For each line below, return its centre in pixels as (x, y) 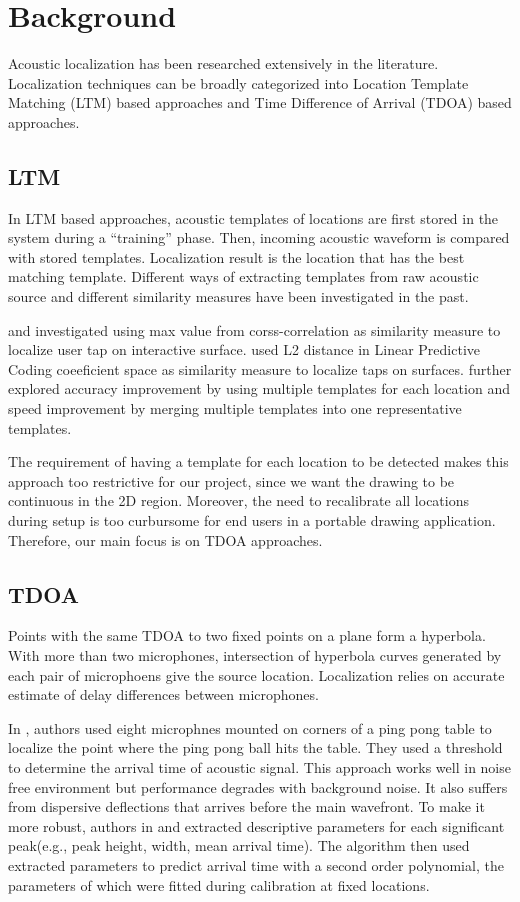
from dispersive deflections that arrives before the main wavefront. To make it (246, 806)
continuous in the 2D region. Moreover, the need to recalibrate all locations (238, 500)
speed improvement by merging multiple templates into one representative (235, 408)
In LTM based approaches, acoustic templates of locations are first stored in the (253, 217)
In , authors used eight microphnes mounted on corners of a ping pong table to (250, 727)
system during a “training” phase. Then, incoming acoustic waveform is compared (259, 237)
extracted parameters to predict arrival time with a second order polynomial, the (256, 864)
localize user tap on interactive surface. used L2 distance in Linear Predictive (244, 349)
